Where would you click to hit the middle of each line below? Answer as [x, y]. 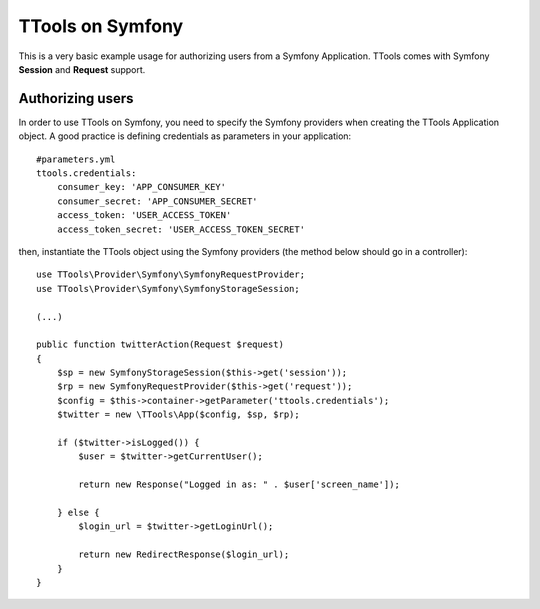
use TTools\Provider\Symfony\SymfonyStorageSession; [168, 288]
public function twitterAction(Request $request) [160, 344]
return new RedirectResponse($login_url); [184, 554]
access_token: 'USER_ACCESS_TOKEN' [144, 215]
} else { [78, 512]
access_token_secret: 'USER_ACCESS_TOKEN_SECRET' [180, 229]
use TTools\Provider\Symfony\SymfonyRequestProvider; [170, 274]
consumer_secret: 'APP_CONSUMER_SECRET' [157, 201]
